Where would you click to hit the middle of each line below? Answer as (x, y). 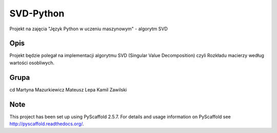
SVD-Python (37, 13)
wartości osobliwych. (32, 63)
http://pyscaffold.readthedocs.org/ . (47, 124)
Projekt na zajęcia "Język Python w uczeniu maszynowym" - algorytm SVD (88, 29)
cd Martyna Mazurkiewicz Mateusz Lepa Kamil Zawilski (68, 89)
